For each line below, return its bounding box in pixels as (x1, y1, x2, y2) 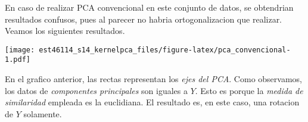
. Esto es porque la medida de (195, 84, 303, 96)
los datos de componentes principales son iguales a (5, 84, 188, 96)
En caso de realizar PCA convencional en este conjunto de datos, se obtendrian (5, 1, 294, 13)
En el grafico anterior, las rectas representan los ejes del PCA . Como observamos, (5, 73, 302, 85)
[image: (5, 45, 35, 54)
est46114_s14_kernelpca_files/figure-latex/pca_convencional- (39, 45, 291, 54)
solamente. (23, 107, 62, 120)
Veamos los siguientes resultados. (5, 24, 125, 37)
